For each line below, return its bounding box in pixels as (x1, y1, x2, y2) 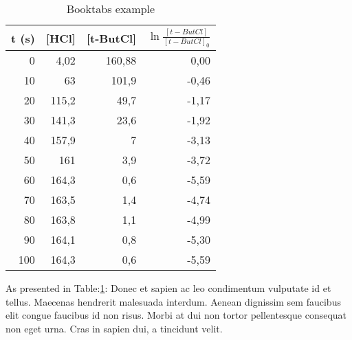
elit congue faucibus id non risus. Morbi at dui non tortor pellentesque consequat (5, 308, 347, 322)
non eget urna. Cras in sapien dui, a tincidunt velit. (5, 321, 223, 335)
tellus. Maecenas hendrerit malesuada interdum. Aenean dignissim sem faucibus (5, 294, 341, 308)
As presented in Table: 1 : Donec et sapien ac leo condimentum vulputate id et (5, 281, 331, 295)
